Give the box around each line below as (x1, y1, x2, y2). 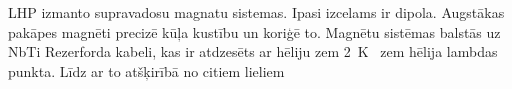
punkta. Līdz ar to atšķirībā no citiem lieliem (8, 60, 285, 81)
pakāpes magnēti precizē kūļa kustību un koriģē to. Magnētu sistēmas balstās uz (8, 21, 501, 42)
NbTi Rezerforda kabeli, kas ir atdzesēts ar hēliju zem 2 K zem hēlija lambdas (8, 41, 498, 62)
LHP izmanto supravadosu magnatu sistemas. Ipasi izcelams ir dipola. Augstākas (8, 2, 505, 22)
